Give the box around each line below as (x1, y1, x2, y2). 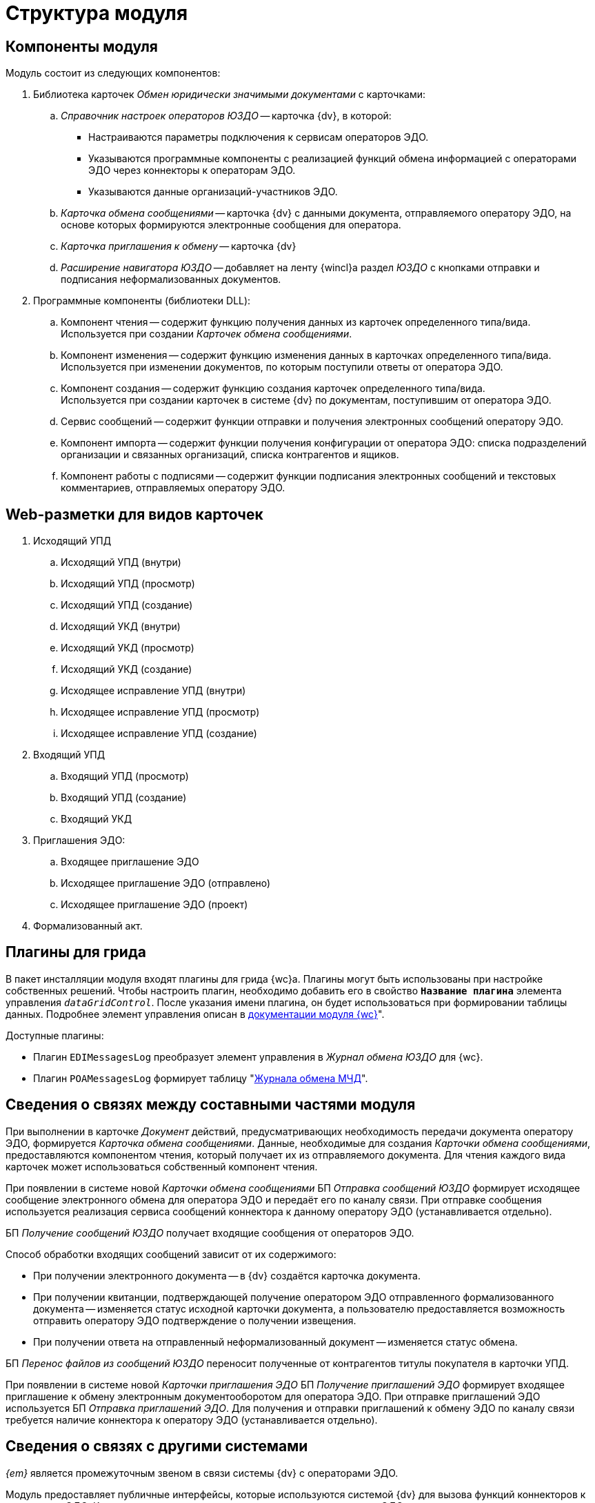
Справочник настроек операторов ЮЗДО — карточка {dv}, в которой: (61, 110, 392, 122)
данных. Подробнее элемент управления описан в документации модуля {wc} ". (6, 1008, 385, 1020)
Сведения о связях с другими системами (6, 1437, 308, 1455)
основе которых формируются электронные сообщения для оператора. (61, 219, 401, 231)
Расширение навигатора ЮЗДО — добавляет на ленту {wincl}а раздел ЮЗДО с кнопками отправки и (61, 262, 540, 274)
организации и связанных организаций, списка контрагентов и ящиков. (61, 449, 399, 461)
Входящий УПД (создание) (61, 792, 187, 804)
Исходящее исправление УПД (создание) (61, 727, 257, 740)
